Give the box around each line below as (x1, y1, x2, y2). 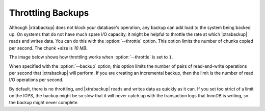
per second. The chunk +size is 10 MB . (9, 45, 88, 51)
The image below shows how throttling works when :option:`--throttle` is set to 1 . (9, 54, 173, 60)
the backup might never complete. (9, 100, 79, 106)
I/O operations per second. (9, 77, 64, 83)
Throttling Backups (9, 7, 89, 18)
